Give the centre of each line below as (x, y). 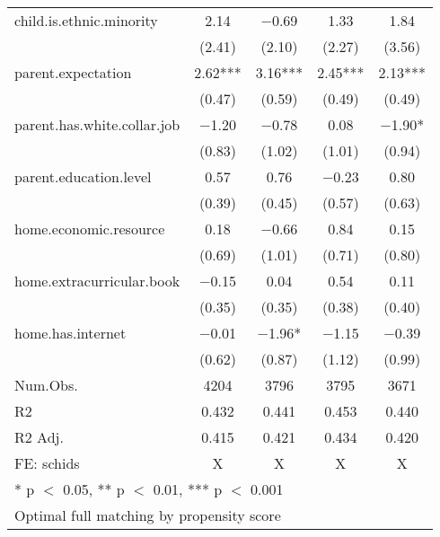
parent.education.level (83, 176)
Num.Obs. (46, 385)
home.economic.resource (90, 229)
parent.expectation (73, 72)
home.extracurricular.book (97, 281)
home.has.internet (70, 333)
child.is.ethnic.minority (86, 20)
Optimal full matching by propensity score (148, 515)
